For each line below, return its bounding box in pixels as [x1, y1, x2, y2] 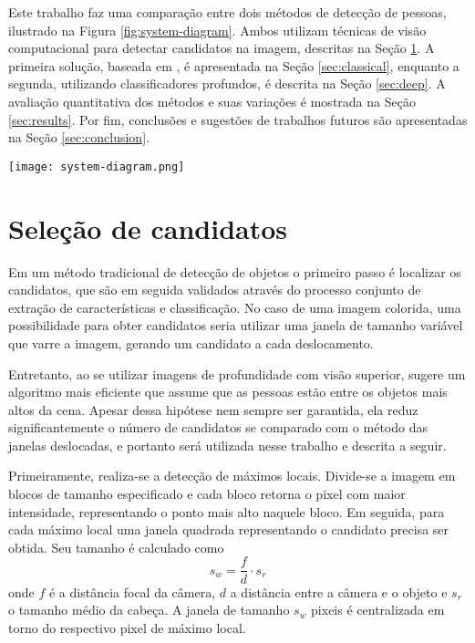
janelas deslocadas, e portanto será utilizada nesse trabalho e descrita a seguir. [8, 435, 447, 454]
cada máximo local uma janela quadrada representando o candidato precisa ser [8, 520, 449, 539]
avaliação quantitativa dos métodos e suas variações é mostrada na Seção [8, 91, 416, 110]
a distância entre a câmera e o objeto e [230, 582, 448, 601]
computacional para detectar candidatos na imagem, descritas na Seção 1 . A [8, 38, 435, 57]
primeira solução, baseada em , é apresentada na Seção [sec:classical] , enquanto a [8, 56, 460, 75]
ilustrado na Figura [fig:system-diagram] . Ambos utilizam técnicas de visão [8, 20, 427, 39]
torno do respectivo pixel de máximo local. [8, 617, 246, 637]
